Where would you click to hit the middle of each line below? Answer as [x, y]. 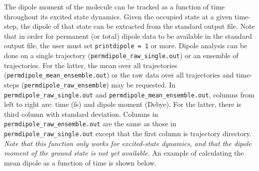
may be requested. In [143, 84]
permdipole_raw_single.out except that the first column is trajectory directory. [128, 133]
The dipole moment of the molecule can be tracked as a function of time [115, 6]
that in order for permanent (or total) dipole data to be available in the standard [128, 36]
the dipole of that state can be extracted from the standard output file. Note [138, 26]
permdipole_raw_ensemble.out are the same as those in [90, 124]
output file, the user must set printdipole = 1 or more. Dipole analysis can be [126, 45]
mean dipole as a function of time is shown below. [80, 162]
